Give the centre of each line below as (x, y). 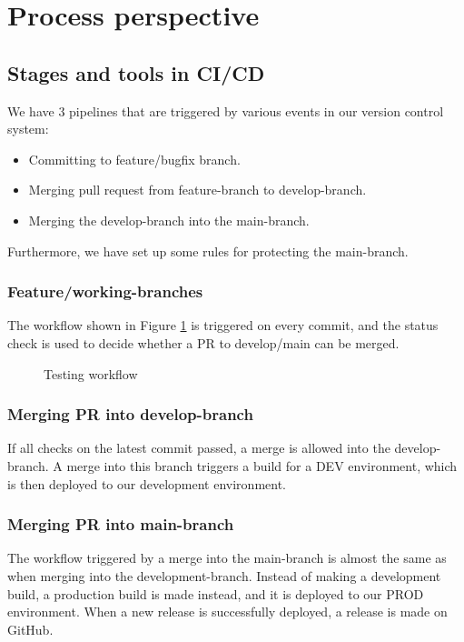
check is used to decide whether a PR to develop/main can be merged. (203, 342)
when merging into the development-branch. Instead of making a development (224, 575)
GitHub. (30, 629)
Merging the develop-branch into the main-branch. (169, 220)
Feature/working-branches (105, 291)
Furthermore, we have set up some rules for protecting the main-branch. (208, 251)
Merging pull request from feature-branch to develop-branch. (197, 190)
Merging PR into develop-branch (130, 414)
